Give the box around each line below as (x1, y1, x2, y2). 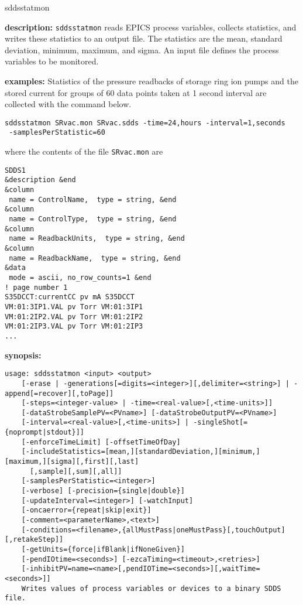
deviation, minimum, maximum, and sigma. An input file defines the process (5, 43, 279, 56)
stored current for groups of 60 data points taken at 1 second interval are (5, 86, 267, 98)
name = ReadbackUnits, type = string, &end (9, 234, 185, 243)
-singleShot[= (193, 418, 248, 427)
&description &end (5, 176, 76, 184)
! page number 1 (5, 283, 68, 292)
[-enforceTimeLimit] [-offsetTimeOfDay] (21, 437, 181, 446)
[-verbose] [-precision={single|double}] (21, 487, 185, 495)
